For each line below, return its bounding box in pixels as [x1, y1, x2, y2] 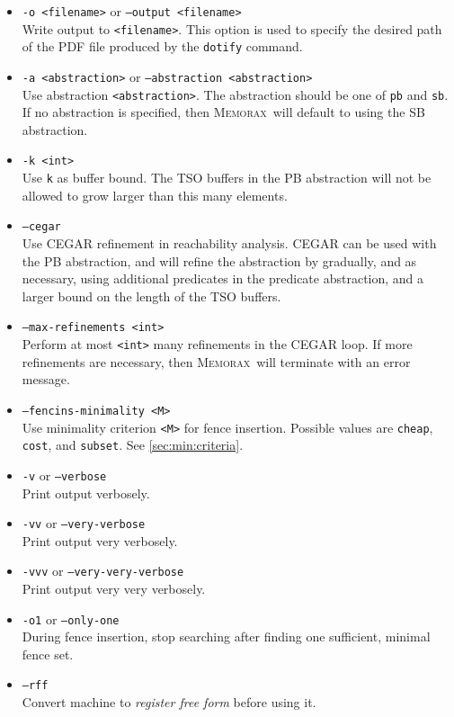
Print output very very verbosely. [22, 579, 206, 598]
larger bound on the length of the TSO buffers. [22, 286, 281, 305]
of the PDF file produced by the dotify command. [22, 37, 303, 56]
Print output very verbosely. [22, 531, 178, 550]
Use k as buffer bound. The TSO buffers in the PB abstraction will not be [22, 168, 432, 187]
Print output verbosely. [22, 483, 150, 502]
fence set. [22, 644, 74, 663]
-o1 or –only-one [22, 609, 120, 628]
